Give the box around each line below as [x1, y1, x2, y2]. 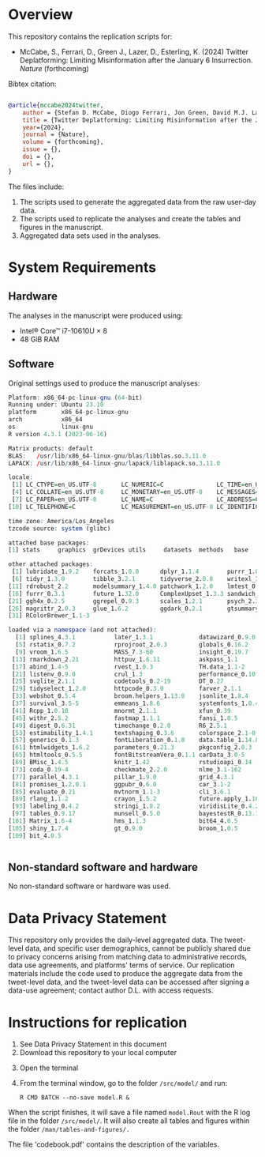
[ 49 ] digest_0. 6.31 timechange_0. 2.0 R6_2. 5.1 [11, 722, 227, 729]
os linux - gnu [8, 423, 93, 431]
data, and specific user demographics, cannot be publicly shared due [24, 944, 251, 953]
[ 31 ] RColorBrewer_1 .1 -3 [8, 612, 90, 620]
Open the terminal [19, 1063, 79, 1072]
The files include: [8, 182, 65, 191]
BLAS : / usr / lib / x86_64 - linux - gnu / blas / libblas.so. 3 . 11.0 [8, 452, 207, 460]
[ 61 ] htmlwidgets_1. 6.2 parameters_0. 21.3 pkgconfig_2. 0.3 [11, 744, 252, 752]
